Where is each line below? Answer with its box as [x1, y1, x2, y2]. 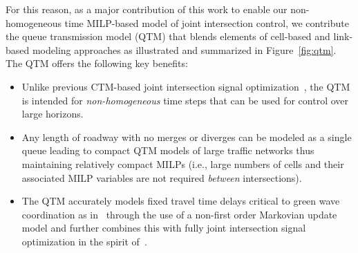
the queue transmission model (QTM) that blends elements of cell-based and [6, 29, 330, 44]
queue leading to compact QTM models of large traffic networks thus [21, 143, 314, 158]
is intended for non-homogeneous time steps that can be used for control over [21, 93, 349, 107]
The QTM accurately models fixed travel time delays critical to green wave [21, 194, 340, 208]
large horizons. [21, 106, 84, 121]
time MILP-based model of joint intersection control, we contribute [64, 15, 349, 30]
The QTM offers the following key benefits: [6, 56, 188, 71]
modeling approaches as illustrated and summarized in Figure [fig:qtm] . [32, 42, 337, 57]
